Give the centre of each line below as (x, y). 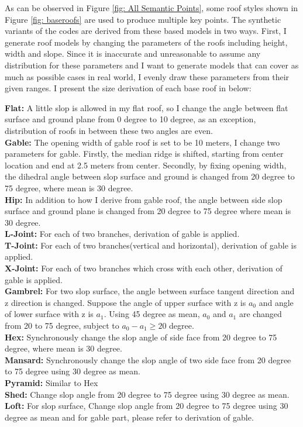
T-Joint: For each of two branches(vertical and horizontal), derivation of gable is (151, 245)
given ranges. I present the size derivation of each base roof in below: (128, 88)
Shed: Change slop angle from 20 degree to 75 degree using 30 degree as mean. (147, 394)
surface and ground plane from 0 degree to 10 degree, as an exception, (130, 119)
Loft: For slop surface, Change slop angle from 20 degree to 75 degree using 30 (147, 406)
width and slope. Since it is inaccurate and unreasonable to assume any (133, 54)
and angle (276, 302)
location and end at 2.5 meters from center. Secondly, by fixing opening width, (146, 165)
